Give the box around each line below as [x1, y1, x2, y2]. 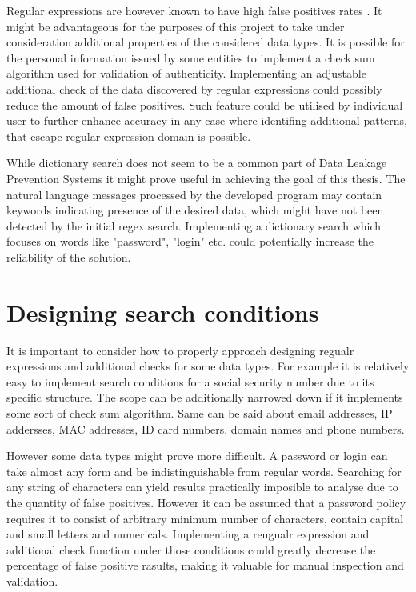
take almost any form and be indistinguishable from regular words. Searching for [6, 462, 402, 479]
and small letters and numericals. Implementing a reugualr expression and [6, 526, 370, 542]
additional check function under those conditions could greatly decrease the [6, 541, 376, 558]
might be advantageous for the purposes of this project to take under [6, 18, 345, 34]
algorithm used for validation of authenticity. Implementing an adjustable [6, 65, 366, 82]
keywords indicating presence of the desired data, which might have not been [6, 202, 384, 218]
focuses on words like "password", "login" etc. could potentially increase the [6, 233, 374, 250]
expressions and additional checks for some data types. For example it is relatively [6, 358, 410, 374]
